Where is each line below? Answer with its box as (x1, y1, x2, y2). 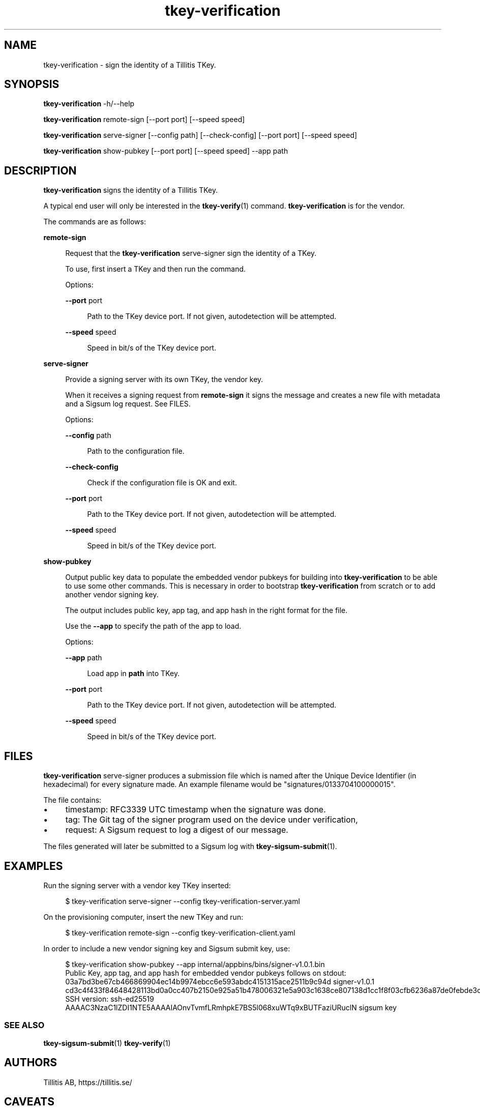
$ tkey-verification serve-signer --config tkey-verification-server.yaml (65, 896, 300, 906)
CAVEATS (4, 1095, 54, 1108)
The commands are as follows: (43, 217, 146, 226)
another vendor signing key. (65, 590, 159, 599)
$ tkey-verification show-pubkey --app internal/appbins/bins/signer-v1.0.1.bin (65, 959, 325, 969)
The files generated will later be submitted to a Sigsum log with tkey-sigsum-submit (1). (43, 842, 337, 851)
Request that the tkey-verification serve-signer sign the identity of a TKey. (65, 249, 317, 258)
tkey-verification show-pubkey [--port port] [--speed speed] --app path (43, 147, 288, 156)
